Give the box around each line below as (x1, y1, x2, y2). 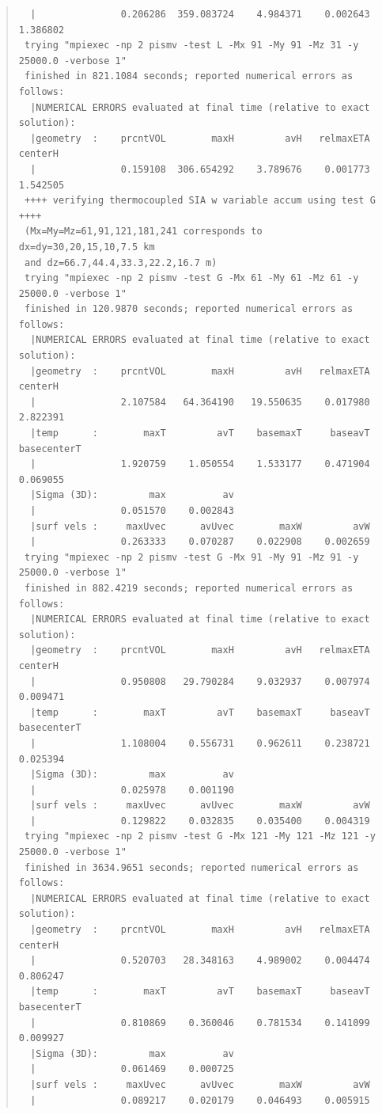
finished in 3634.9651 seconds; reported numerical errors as (24, 861, 359, 873)
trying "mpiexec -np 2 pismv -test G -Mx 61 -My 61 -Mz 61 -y (24, 272, 359, 284)
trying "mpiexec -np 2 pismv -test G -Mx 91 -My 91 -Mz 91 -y (24, 551, 359, 563)
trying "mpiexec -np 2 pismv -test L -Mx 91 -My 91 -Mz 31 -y (24, 40, 359, 51)
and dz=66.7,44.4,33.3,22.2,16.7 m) (24, 257, 217, 268)
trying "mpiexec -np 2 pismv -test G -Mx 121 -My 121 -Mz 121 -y (24, 831, 376, 842)
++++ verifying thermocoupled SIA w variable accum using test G (24, 195, 376, 207)
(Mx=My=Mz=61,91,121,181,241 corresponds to (24, 226, 263, 238)
